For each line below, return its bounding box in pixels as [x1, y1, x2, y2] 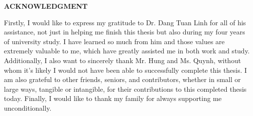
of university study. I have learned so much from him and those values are [4, 36, 225, 46]
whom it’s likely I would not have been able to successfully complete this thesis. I [4, 65, 247, 75]
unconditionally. [4, 102, 52, 113]
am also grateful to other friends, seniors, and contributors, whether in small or [4, 74, 241, 84]
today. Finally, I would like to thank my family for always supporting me [4, 93, 222, 103]
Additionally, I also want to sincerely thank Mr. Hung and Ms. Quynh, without [4, 55, 241, 65]
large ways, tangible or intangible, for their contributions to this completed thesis [4, 83, 247, 94]
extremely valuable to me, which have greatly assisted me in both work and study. [4, 46, 250, 56]
